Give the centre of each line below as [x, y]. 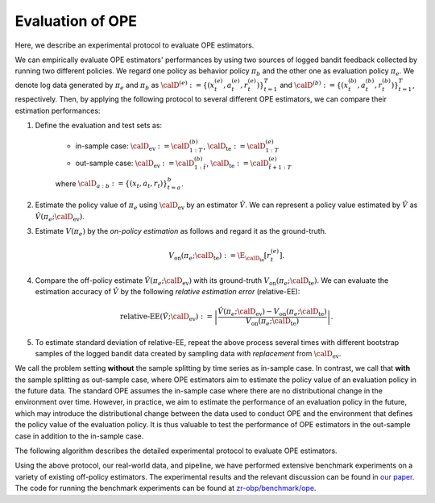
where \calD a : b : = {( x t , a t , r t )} [112, 184]
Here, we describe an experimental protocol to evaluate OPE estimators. [135, 45]
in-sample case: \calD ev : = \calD [133, 147]
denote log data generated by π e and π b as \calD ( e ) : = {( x [115, 85]
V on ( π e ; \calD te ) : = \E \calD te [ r [220, 257]
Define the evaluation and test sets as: [99, 126]
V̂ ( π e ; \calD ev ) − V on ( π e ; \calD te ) [273, 312]
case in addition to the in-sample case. [79, 436]
